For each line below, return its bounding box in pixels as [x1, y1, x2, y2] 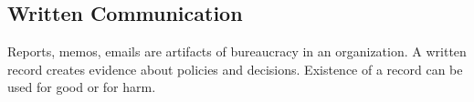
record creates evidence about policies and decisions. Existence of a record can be [7, 59, 463, 78]
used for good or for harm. [7, 77, 156, 97]
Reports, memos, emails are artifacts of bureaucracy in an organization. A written [7, 42, 467, 61]
